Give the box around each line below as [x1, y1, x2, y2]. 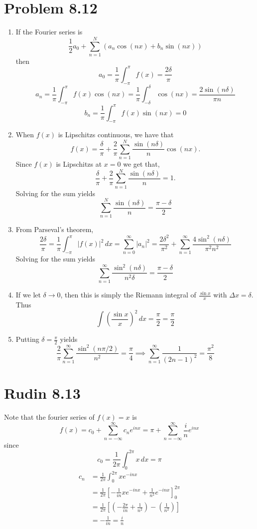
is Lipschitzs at [56, 159, 102, 169]
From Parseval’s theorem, [15, 224, 94, 235]
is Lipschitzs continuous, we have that [58, 129, 174, 140]
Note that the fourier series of [4, 412, 95, 422]
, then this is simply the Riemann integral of [60, 289, 196, 300]
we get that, [123, 159, 160, 169]
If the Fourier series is [15, 26, 83, 37]
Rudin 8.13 [4, 383, 81, 403]
